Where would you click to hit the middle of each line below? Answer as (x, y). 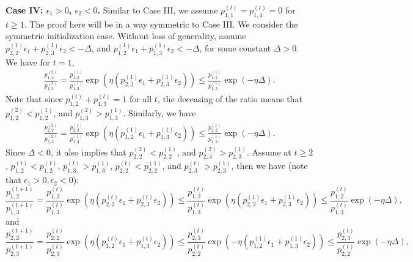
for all (141, 99)
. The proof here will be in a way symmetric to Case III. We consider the (161, 24)
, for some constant (235, 47)
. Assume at (269, 152)
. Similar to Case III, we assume (158, 10)
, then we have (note (269, 166)
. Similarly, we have (159, 112)
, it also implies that (88, 152)
